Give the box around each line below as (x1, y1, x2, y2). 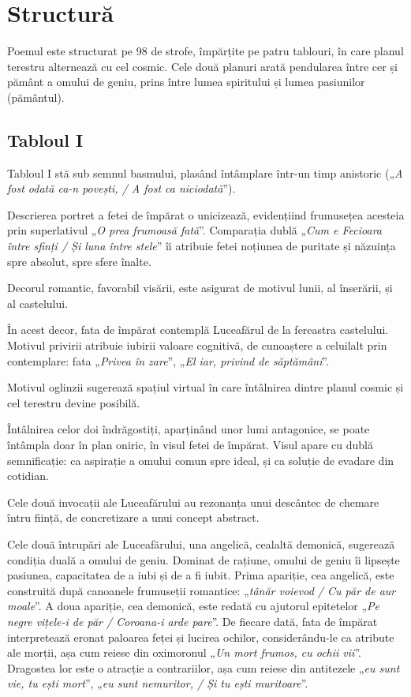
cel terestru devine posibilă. (7, 394, 140, 410)
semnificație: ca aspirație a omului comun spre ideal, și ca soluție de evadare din (7, 452, 394, 468)
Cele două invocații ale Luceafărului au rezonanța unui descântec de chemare (7, 493, 379, 510)
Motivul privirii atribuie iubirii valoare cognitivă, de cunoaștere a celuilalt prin (7, 337, 387, 354)
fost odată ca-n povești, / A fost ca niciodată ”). (7, 180, 236, 197)
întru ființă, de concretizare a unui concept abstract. (7, 509, 260, 526)
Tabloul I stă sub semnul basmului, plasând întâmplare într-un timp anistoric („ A (7, 164, 403, 181)
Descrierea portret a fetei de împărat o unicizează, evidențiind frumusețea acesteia (7, 206, 405, 223)
